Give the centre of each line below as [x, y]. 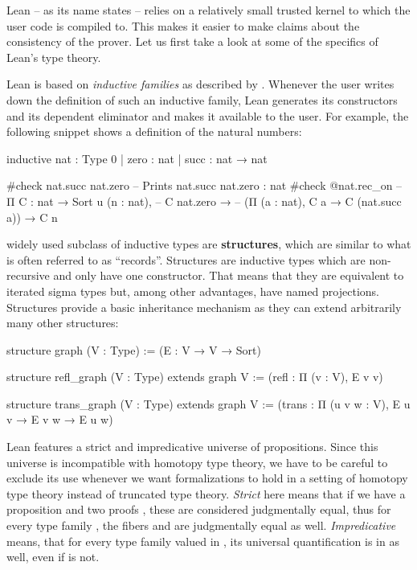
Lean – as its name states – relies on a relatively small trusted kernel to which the [208, 10]
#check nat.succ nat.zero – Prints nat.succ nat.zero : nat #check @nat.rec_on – [204, 185]
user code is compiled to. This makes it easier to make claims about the [183, 25]
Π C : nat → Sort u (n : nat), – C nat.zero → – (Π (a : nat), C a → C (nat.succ [204, 201]
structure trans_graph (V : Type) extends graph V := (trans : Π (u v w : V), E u [208, 403]
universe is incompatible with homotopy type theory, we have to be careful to [197, 462]
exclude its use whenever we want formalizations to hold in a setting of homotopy [207, 478]
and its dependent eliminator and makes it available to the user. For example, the [208, 115]
